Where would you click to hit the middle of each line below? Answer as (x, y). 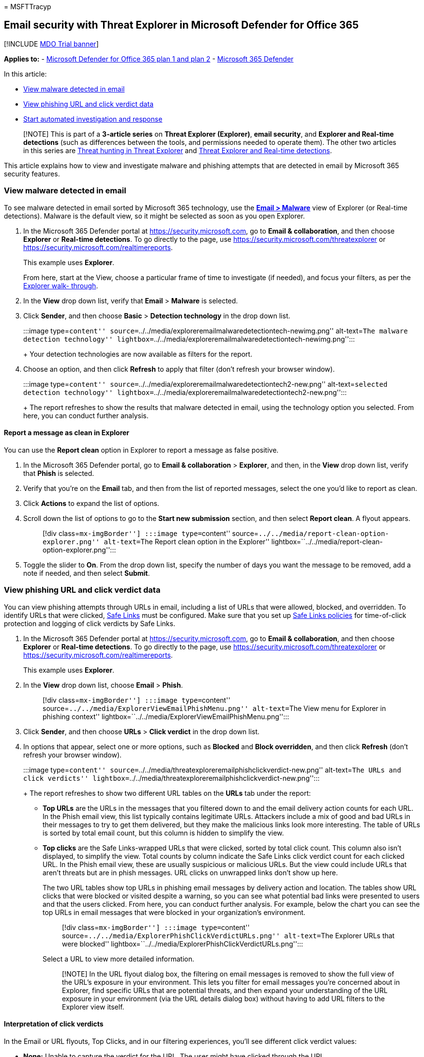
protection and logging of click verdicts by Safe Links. (90, 623)
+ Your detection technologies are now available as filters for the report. (138, 354)
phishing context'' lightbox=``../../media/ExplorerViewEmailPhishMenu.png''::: (166, 716)
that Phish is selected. (59, 473)
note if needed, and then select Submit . (87, 573)
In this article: (25, 74)
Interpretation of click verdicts (54, 1024)
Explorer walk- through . (61, 285)
